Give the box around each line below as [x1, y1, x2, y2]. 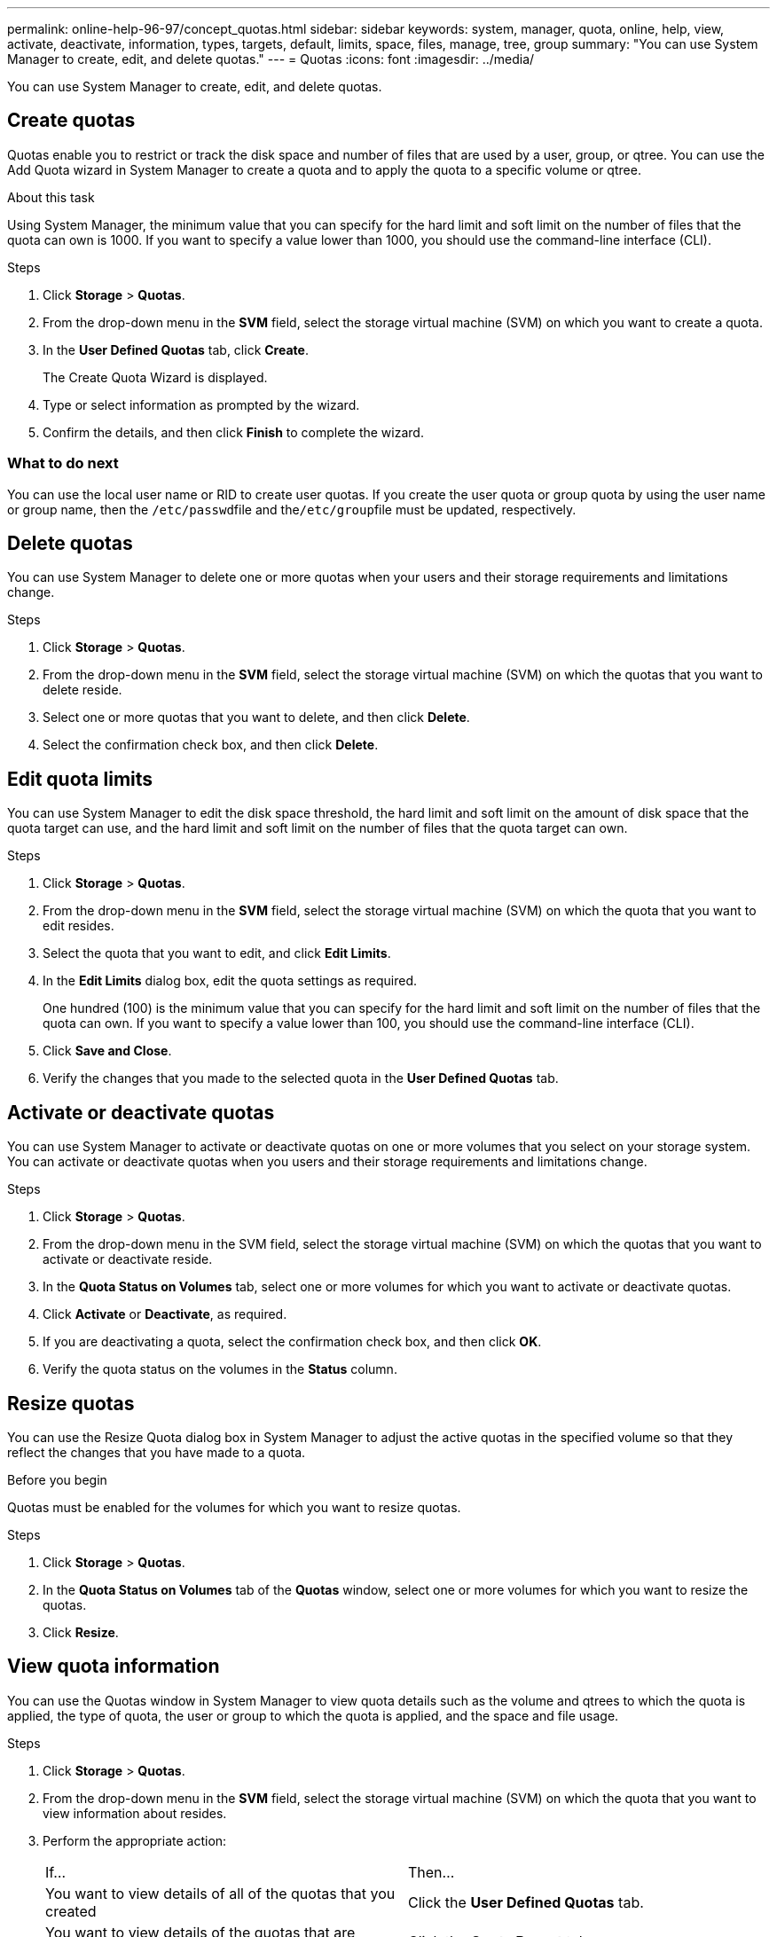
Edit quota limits [7, 767, 153, 790]
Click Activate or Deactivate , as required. [43, 1306, 287, 1322]
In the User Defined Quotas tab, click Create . [43, 341, 309, 357]
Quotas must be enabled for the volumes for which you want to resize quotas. [7, 1499, 461, 1515]
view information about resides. [43, 1805, 227, 1821]
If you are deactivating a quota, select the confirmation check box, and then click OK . [43, 1334, 542, 1350]
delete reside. [43, 682, 122, 698]
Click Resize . [43, 1624, 119, 1640]
